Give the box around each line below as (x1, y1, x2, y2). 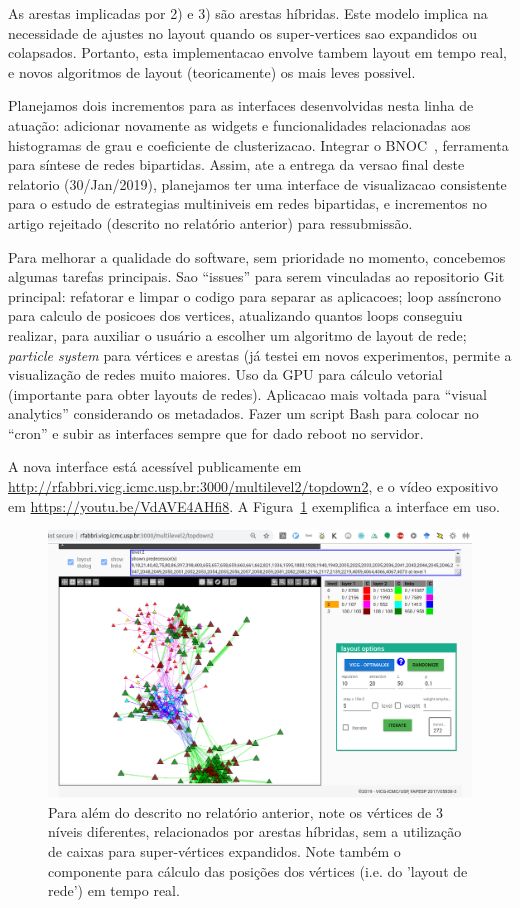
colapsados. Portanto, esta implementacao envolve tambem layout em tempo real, (8, 42, 507, 63)
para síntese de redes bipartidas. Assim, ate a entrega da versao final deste (8, 154, 465, 175)
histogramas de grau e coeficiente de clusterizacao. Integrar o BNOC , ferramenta (8, 134, 509, 155)
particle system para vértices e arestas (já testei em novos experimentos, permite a (8, 344, 512, 365)
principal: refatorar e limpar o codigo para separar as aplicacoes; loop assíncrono (8, 285, 502, 306)
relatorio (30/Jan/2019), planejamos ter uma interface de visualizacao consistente (8, 173, 507, 194)
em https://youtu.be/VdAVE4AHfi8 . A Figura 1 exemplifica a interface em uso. (8, 495, 500, 516)
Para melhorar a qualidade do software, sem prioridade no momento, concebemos (8, 246, 506, 267)
